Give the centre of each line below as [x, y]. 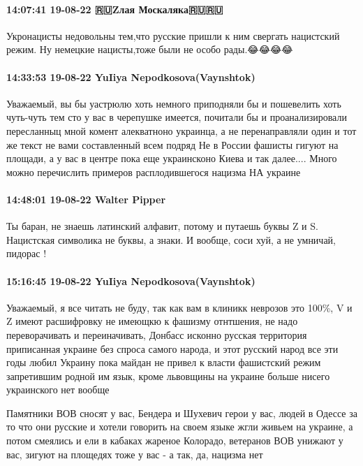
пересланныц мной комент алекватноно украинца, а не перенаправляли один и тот [181, 130]
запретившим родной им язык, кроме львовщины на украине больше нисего [168, 376]
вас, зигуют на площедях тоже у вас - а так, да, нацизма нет [135, 454]
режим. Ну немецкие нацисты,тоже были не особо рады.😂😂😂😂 [150, 49]
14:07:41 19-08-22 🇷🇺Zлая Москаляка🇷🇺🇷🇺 [115, 9]
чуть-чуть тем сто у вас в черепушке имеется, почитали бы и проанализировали [177, 117]
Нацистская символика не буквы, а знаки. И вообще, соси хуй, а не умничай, [171, 239]
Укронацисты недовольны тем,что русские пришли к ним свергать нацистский [173, 35]
